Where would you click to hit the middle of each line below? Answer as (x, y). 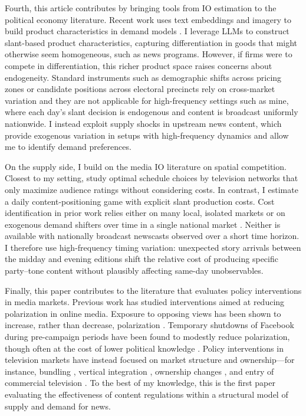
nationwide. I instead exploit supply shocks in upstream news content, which (143, 123)
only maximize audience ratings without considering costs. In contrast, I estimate (152, 189)
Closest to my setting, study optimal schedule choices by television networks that (152, 178)
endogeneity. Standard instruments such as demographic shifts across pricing (143, 77)
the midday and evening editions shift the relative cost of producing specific (142, 259)
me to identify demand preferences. (68, 147)
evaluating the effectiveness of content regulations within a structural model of (147, 394)
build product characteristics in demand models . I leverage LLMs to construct (147, 31)
